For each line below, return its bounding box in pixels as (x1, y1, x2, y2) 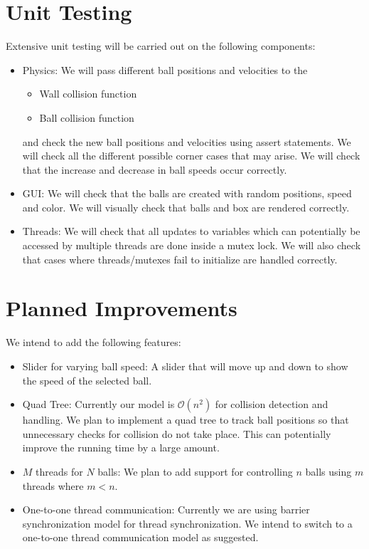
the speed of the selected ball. (22, 372, 152, 387)
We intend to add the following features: (6, 335, 181, 350)
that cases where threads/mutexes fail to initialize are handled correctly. (22, 251, 338, 266)
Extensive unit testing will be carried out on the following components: (6, 38, 316, 53)
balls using (305, 464, 352, 479)
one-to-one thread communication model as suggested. (22, 530, 259, 545)
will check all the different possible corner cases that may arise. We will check (22, 148, 360, 163)
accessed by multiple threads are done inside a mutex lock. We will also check (22, 238, 361, 253)
